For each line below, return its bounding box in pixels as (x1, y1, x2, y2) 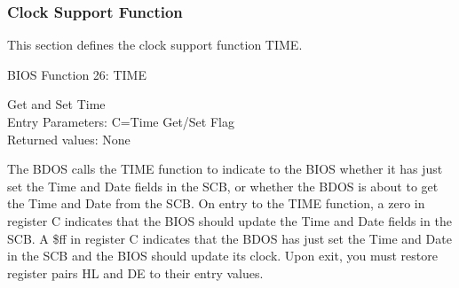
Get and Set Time (7, 95, 106, 113)
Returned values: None (7, 129, 131, 148)
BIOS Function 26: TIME (7, 65, 146, 83)
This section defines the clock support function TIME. (7, 35, 303, 54)
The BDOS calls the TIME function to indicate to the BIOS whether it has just (7, 160, 443, 178)
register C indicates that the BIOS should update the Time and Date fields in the (7, 211, 452, 230)
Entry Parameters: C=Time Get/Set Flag (7, 113, 234, 130)
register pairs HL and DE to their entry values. (7, 263, 264, 282)
